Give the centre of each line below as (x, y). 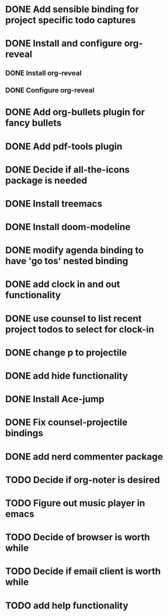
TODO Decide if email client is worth (83, 571)
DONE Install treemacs (54, 203)
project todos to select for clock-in (80, 329)
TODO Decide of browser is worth (78, 537)
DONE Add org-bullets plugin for (75, 112)
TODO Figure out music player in (75, 503)
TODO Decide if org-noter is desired (83, 480)
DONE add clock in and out (63, 284)
